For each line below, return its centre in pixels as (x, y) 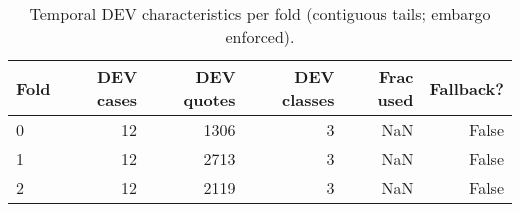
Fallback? (466, 88)
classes (308, 99)
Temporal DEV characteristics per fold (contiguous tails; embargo (260, 13)
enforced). (260, 36)
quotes (209, 99)
